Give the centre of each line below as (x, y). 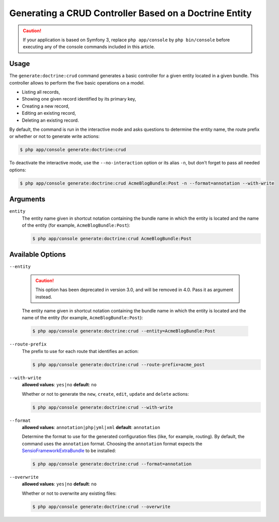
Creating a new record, (46, 106)
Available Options (38, 255)
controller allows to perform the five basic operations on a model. (77, 82)
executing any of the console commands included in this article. (89, 47)
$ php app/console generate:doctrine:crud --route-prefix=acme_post (119, 364)
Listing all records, (41, 92)
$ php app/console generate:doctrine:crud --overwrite (101, 506)
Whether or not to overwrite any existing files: (69, 493)
